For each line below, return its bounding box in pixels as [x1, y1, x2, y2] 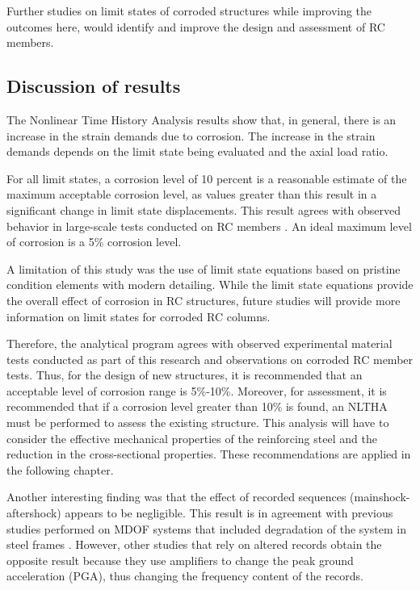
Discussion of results [6, 73, 181, 98]
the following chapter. [6, 461, 114, 478]
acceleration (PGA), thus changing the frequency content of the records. [6, 567, 363, 584]
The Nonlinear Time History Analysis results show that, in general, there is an [6, 111, 397, 128]
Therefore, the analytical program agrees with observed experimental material [6, 335, 393, 352]
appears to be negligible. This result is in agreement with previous [65, 504, 393, 521]
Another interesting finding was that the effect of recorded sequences [6, 488, 346, 505]
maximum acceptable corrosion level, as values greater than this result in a [6, 186, 377, 203]
